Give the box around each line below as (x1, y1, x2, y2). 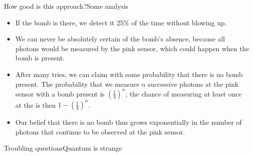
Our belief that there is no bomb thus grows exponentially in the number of (15, 117, 242, 127)
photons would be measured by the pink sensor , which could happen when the (15, 43, 249, 53)
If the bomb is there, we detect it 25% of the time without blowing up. (15, 17, 227, 27)
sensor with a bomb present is (15, 88, 105, 98)
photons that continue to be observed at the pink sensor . (15, 126, 185, 136)
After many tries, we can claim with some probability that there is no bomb (15, 69, 243, 79)
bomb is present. (15, 53, 65, 63)
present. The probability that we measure (15, 78, 139, 89)
